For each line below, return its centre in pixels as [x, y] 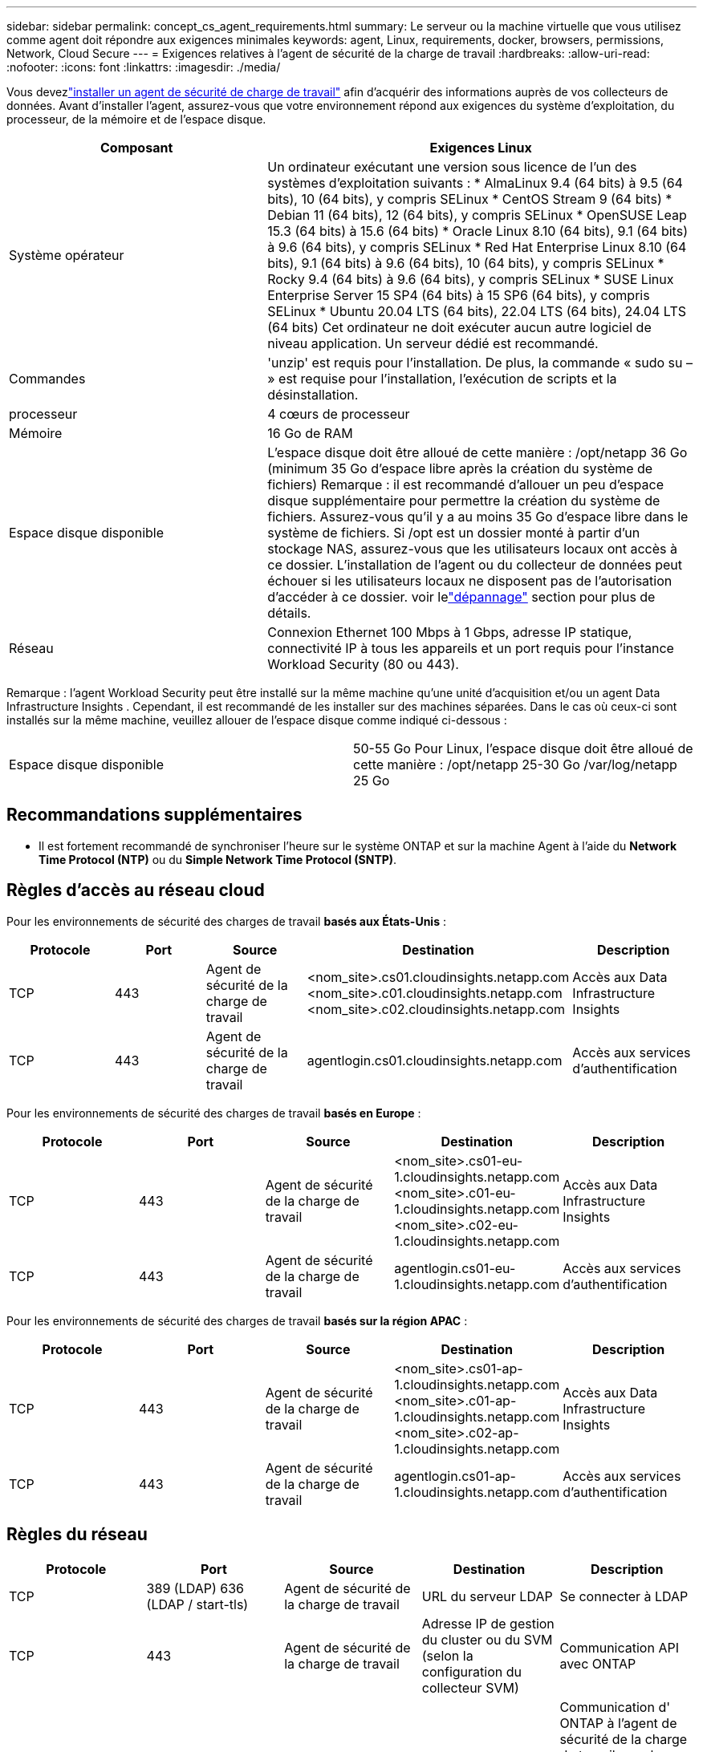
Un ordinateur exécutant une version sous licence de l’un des [452, 167]
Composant [137, 148]
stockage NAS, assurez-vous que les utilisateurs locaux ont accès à [473, 549]
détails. [289, 613]
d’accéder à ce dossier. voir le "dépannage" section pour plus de [461, 597]
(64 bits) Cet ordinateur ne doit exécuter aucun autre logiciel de [459, 327]
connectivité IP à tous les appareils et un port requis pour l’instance [471, 648]
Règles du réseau [77, 1535]
